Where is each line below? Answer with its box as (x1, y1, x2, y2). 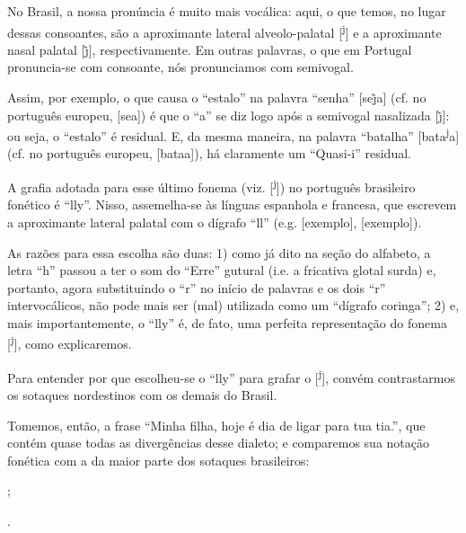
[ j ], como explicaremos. (7, 332, 132, 353)
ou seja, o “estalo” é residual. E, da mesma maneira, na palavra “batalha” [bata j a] (7, 124, 460, 145)
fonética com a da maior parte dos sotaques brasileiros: (7, 450, 310, 469)
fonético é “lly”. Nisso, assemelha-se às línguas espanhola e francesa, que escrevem (7, 195, 457, 214)
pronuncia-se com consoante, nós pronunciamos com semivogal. (7, 58, 354, 76)
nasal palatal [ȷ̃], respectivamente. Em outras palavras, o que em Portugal (7, 40, 412, 58)
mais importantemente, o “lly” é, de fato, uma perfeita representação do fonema (7, 313, 447, 332)
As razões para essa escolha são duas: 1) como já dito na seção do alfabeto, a (7, 243, 431, 262)
